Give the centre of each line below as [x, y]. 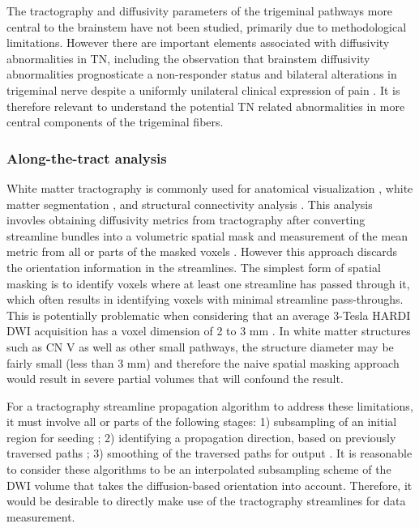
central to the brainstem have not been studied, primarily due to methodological [207, 26]
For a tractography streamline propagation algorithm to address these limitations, [210, 405]
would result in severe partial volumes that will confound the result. [175, 379]
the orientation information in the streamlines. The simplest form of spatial [194, 267]
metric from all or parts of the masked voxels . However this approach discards [202, 251]
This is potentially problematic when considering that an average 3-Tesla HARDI [209, 315]
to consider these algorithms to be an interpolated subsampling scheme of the [199, 469]
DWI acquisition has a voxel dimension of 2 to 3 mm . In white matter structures [209, 331]
